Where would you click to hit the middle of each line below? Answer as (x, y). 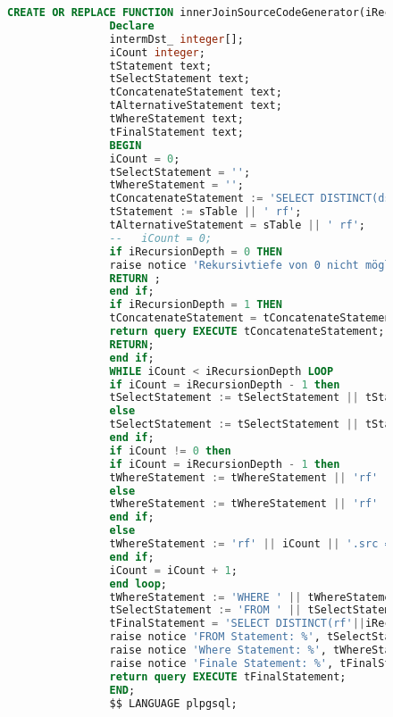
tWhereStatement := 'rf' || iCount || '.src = (250, 544)
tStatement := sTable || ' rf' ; (205, 212)
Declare (132, 25)
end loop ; (138, 584)
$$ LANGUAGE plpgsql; (173, 703)
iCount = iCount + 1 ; (173, 570)
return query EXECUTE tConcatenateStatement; (247, 331)
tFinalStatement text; (176, 132)
